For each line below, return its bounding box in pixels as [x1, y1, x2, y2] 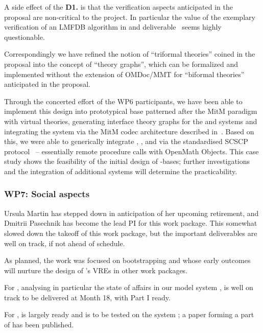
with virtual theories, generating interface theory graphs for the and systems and [4, 115, 257, 126]
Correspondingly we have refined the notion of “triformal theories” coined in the [4, 49, 255, 59]
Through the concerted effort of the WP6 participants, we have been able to [4, 96, 243, 106]
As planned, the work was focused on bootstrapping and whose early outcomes [4, 255, 251, 266]
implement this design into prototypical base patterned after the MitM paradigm [4, 106, 257, 116]
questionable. [4, 31, 45, 42]
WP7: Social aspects [4, 187, 90, 200]
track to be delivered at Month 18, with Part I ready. [4, 292, 171, 302]
